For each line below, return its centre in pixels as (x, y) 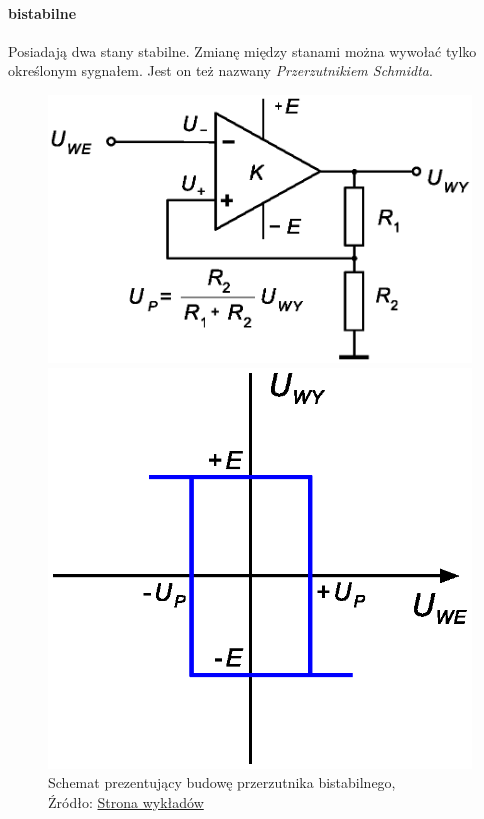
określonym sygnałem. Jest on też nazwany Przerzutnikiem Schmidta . (220, 70)
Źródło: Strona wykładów (126, 801)
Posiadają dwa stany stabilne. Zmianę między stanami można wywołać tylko (242, 50)
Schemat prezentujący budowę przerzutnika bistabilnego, (222, 782)
